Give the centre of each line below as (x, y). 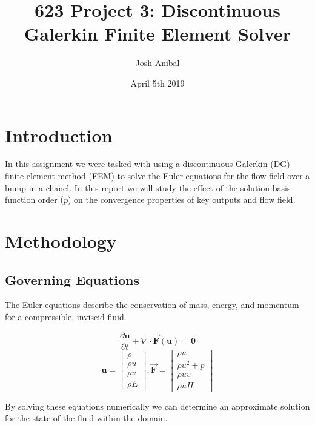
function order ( (34, 199)
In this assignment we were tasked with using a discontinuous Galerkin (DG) (148, 164)
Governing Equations (72, 279)
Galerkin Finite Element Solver (157, 34)
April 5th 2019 (157, 83)
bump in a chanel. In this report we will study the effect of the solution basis (148, 187)
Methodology (61, 241)
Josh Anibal (157, 63)
